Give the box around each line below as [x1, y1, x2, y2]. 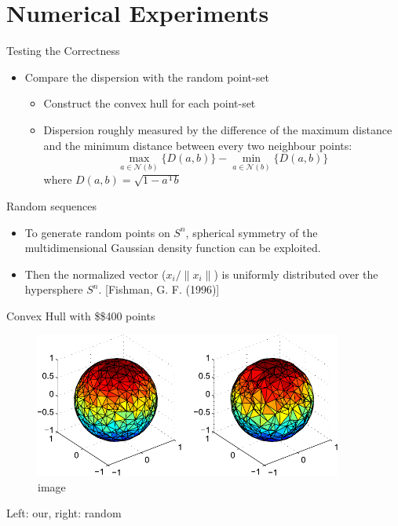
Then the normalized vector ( [24, 265, 166, 282]
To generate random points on [24, 224, 170, 240]
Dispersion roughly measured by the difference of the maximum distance [43, 121, 393, 137]
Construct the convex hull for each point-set [43, 95, 256, 111]
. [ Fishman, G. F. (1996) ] [98, 281, 220, 298]
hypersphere [24, 281, 83, 298]
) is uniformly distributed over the [214, 265, 378, 282]
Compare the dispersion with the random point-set [24, 68, 269, 85]
